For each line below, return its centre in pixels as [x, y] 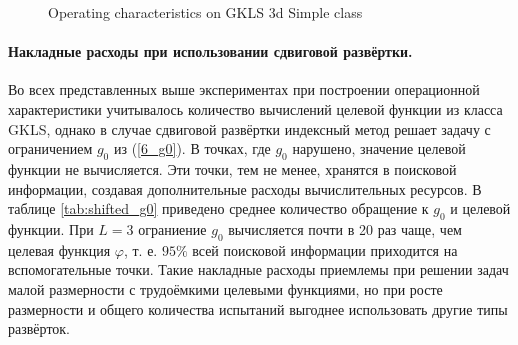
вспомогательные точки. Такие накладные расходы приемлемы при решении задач [258, 269]
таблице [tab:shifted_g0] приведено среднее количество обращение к [218, 208]
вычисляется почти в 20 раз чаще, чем [345, 228]
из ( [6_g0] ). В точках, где [192, 148]
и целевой [480, 208]
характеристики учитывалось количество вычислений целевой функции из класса [255, 108]
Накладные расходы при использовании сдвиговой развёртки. [210, 51]
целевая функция [59, 249]
